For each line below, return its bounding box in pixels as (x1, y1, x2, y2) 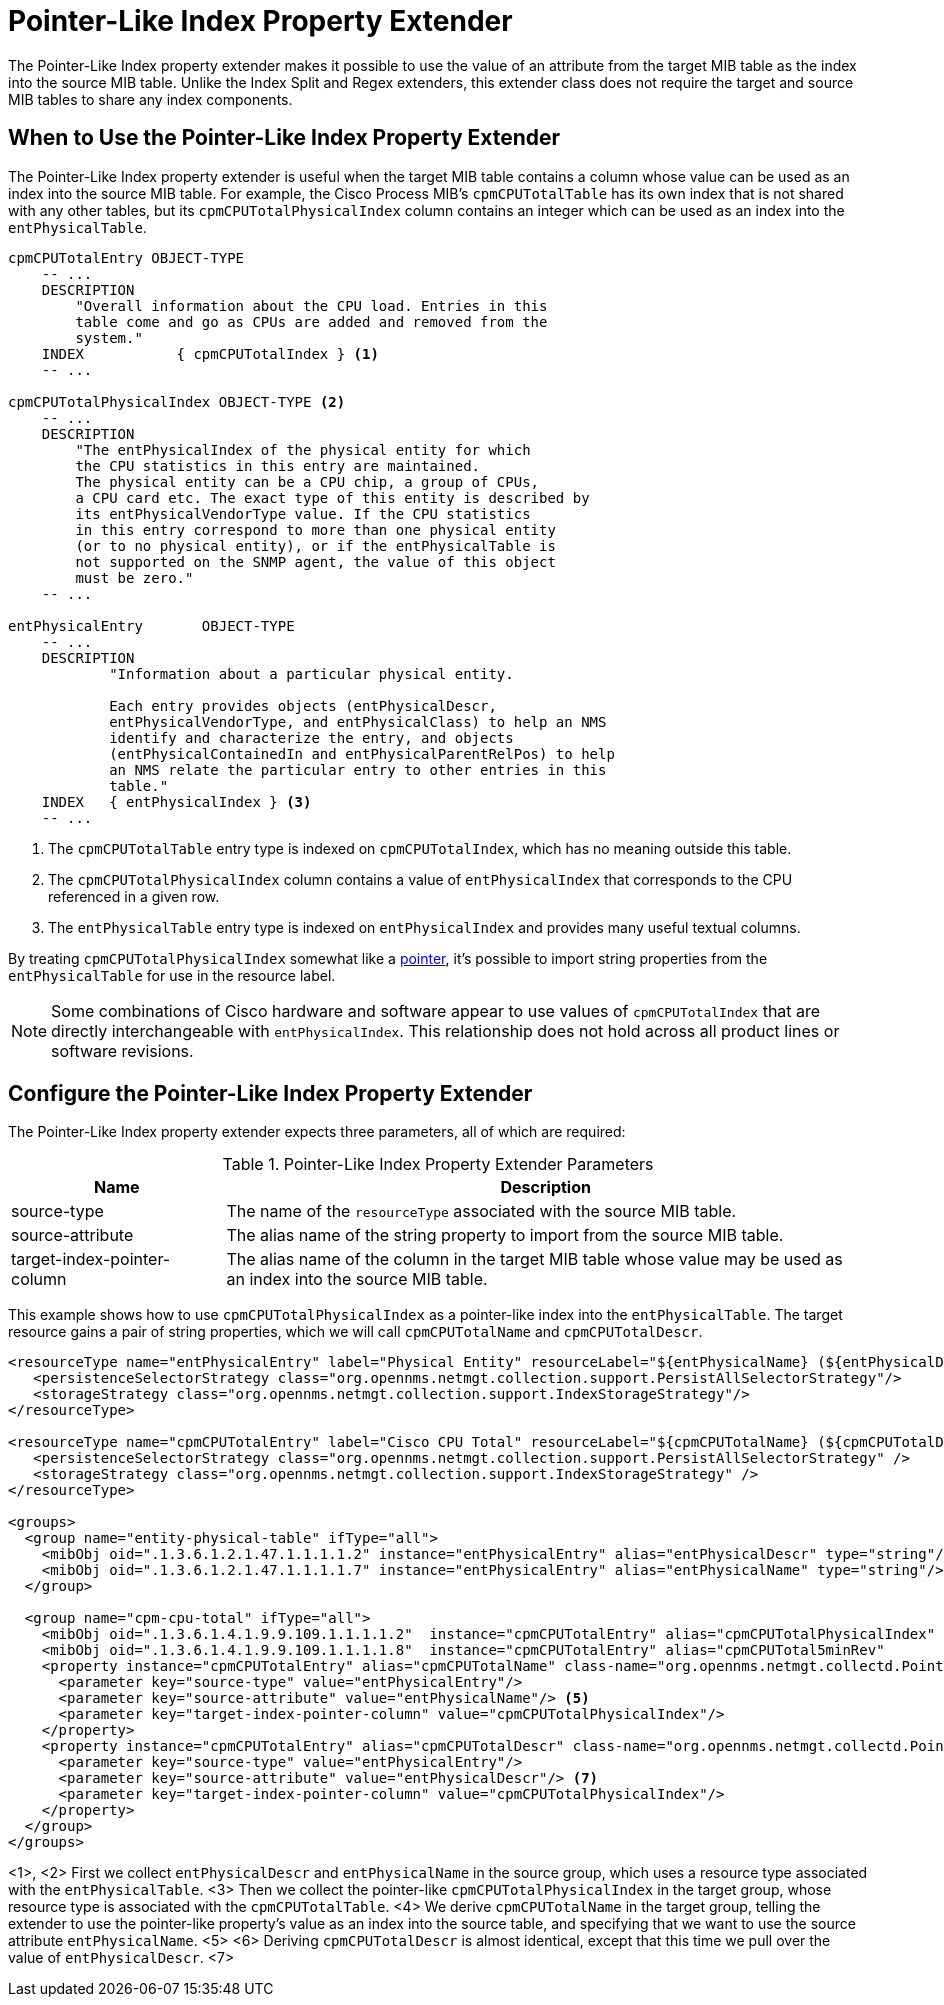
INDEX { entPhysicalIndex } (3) (41, 793, 312, 810)
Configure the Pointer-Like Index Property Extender (8, 1081, 533, 1107)
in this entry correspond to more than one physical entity (75, 521, 556, 538)
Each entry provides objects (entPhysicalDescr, (109, 697, 497, 714)
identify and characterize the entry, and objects (109, 729, 514, 746)
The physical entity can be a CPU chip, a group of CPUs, (75, 473, 540, 490)
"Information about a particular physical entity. (109, 665, 514, 682)
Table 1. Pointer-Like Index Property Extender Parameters (222, 1154, 654, 1175)
